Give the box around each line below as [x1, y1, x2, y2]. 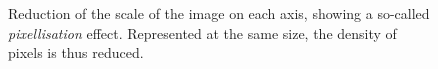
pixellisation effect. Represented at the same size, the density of [8, 22, 397, 43]
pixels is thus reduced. [8, 42, 144, 63]
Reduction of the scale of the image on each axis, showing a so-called [8, 3, 430, 23]
